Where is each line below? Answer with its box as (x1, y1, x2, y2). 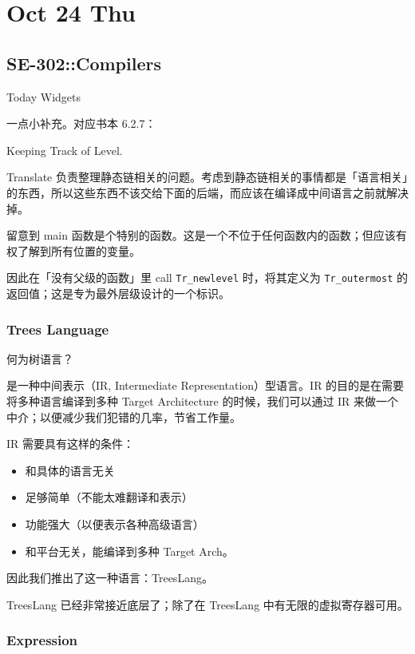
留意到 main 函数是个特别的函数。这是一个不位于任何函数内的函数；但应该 (6, 227, 396, 244)
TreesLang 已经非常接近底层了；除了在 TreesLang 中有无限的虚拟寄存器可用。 (6, 596, 409, 612)
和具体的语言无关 (25, 462, 115, 478)
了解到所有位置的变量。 (17, 242, 140, 259)
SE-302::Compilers (6, 50, 161, 75)
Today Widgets (6, 88, 81, 105)
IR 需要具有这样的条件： (6, 435, 135, 452)
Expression (6, 630, 78, 650)
